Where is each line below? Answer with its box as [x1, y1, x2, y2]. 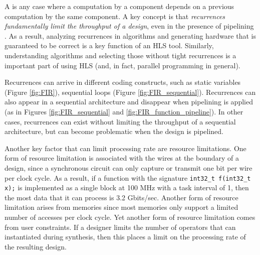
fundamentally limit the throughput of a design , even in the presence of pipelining [5, 21, 254, 31]
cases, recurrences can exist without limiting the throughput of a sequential [5, 116, 236, 126]
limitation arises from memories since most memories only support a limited [5, 202, 238, 212]
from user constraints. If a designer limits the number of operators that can [5, 221, 236, 232]
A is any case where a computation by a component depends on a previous [5, 1, 234, 11]
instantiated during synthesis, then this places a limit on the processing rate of [5, 231, 246, 242]
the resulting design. [5, 241, 67, 251]
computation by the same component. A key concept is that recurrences [5, 11, 225, 21]
